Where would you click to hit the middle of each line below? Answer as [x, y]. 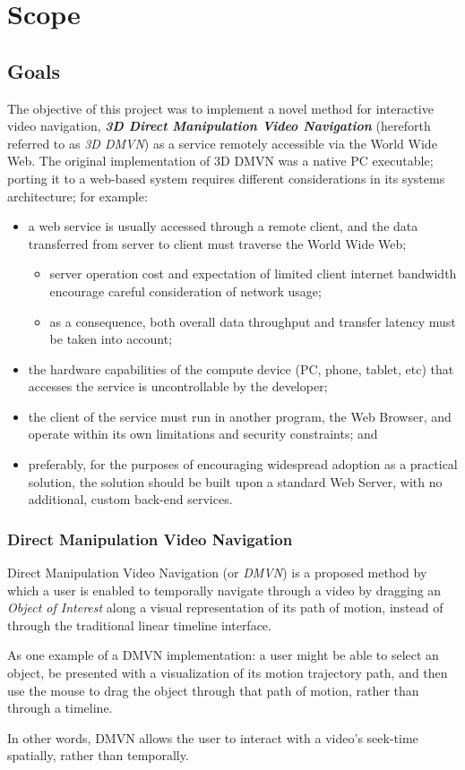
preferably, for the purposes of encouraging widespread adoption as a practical [243, 464]
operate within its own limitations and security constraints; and [203, 434]
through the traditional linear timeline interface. [139, 625]
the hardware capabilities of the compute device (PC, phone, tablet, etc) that [241, 368]
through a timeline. [60, 708]
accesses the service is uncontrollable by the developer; [178, 386]
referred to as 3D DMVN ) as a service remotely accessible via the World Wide [222, 143]
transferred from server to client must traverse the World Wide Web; [217, 243]
